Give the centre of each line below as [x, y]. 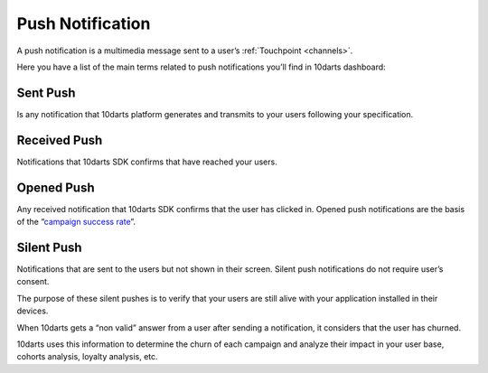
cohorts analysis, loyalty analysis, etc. [87, 357]
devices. [33, 311]
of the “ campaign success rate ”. [76, 222]
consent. [33, 282]
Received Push [60, 140]
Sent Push [46, 93]
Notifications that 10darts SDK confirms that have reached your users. [147, 162]
